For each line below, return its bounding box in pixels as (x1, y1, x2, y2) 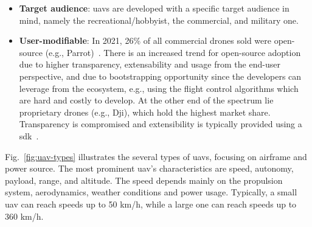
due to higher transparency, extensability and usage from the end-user (19, 58, 280, 71)
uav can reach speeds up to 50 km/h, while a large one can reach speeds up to (5, 197, 297, 210)
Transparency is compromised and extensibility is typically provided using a (19, 117, 302, 130)
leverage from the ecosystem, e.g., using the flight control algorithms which (19, 82, 299, 94)
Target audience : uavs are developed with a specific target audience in (19, 2, 289, 14)
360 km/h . (5, 209, 44, 222)
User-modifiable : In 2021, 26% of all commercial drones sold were (19, 34, 271, 47)
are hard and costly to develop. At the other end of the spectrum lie (19, 94, 274, 107)
